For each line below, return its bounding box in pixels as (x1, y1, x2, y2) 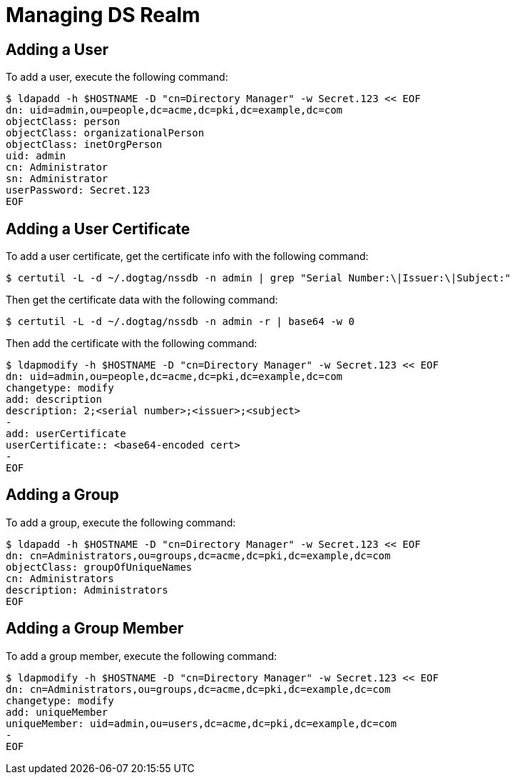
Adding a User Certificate (6, 219, 190, 238)
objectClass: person (6, 116, 121, 128)
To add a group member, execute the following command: (6, 649, 277, 662)
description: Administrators (6, 584, 168, 596)
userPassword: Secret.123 (6, 184, 151, 196)
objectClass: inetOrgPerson (6, 139, 163, 151)
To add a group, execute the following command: (6, 516, 236, 529)
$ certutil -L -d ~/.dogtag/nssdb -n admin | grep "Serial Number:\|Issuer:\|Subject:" (6, 272, 511, 284)
